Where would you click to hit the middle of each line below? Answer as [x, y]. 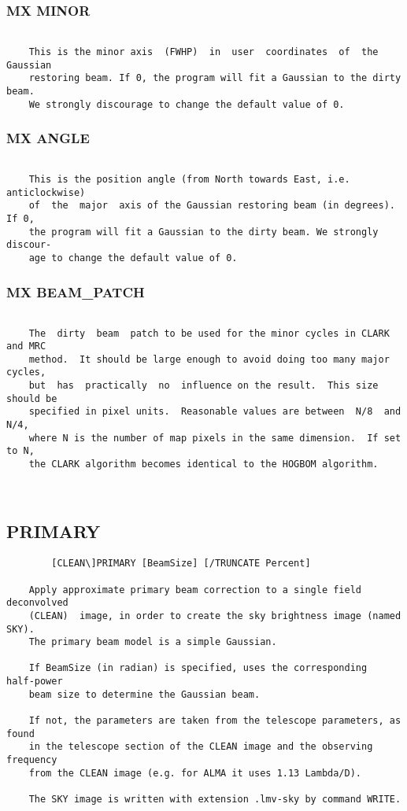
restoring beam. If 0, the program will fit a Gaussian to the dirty [215, 78]
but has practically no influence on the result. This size [203, 386]
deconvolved [37, 603]
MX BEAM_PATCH [76, 291]
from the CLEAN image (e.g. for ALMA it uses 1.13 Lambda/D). [195, 773]
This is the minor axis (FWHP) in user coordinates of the [203, 52]
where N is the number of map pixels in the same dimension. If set [215, 438]
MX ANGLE [48, 138]
